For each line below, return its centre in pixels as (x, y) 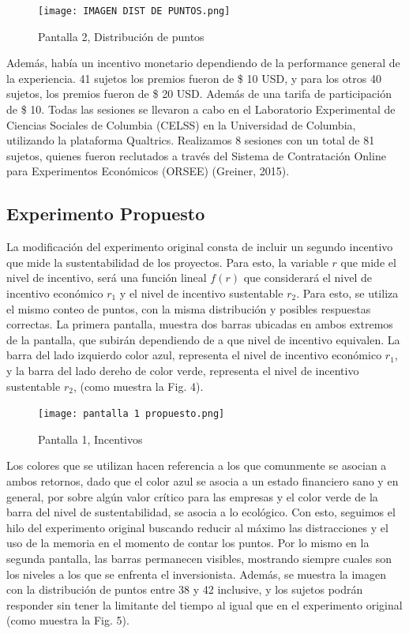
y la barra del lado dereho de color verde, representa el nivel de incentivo (183, 370)
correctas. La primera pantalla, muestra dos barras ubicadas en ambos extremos (200, 324)
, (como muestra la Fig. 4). (138, 386)
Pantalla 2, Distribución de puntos (121, 36)
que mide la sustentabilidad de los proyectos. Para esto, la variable (167, 262)
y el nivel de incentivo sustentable (201, 293)
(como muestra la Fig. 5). (68, 620)
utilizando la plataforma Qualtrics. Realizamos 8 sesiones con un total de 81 (191, 140)
